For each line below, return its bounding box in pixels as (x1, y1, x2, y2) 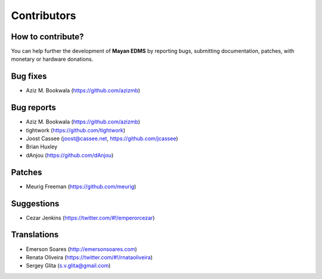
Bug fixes (11, 72, 47, 82)
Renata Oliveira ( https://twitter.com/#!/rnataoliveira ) (26, 253, 153, 261)
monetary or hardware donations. (11, 55, 94, 63)
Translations (11, 230, 59, 240)
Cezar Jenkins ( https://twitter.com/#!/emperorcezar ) (26, 214, 155, 221)
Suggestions (11, 199, 60, 209)
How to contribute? (11, 32, 84, 42)
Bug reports (11, 103, 57, 113)
